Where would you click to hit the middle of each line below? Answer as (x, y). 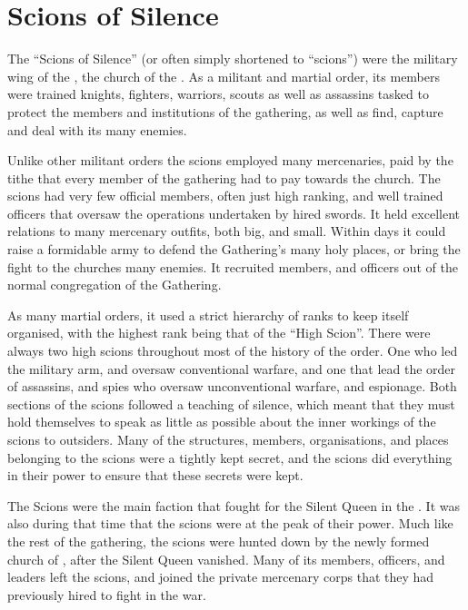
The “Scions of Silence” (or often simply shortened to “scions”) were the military (233, 59)
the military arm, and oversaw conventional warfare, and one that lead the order (232, 368)
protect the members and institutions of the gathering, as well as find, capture (225, 111)
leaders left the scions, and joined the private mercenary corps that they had (221, 577)
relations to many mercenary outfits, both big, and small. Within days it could (227, 231)
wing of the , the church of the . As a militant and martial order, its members (224, 76)
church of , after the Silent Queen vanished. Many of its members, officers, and (226, 559)
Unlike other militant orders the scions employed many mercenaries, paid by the (230, 160)
